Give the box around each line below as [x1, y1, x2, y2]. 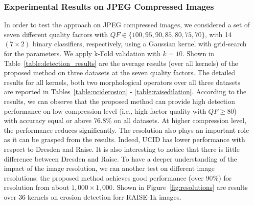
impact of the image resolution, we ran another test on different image [4, 163, 215, 173]
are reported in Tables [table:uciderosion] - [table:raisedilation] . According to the [4, 86, 247, 97]
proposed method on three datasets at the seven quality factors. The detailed [4, 67, 235, 78]
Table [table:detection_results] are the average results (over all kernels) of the [4, 58, 238, 68]
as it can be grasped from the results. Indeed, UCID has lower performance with [4, 134, 245, 144]
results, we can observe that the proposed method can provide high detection [4, 96, 235, 106]
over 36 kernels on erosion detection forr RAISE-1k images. [4, 191, 182, 202]
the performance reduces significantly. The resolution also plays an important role [4, 124, 249, 135]
